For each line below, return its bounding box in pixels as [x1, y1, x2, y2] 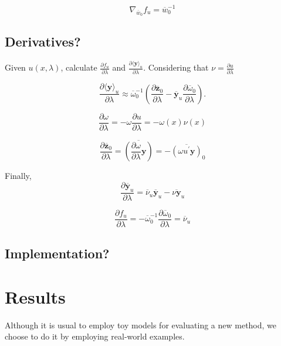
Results [5, 284, 66, 308]
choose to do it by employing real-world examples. [5, 330, 185, 342]
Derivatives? [5, 32, 81, 51]
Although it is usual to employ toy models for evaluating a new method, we [5, 318, 277, 331]
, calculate [60, 61, 97, 74]
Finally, [5, 169, 32, 182]
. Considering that [143, 61, 209, 74]
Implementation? [5, 244, 110, 262]
